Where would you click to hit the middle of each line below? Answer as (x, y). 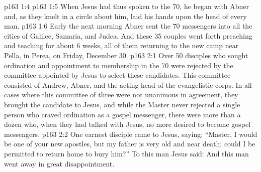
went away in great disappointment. (59, 163)
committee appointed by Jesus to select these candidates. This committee (117, 75)
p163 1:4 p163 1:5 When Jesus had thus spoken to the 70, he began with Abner (127, 6)
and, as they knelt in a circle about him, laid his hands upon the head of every (125, 16)
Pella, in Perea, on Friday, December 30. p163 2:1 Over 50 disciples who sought (126, 55)
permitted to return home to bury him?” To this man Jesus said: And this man (126, 153)
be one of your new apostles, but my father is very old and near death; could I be (130, 144)
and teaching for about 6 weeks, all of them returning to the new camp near (121, 45)
